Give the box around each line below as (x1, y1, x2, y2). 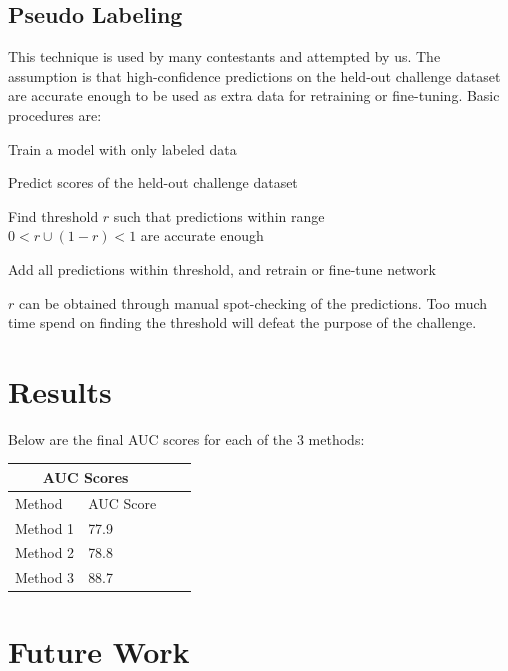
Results (8, 370, 112, 411)
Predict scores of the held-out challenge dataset (8, 172, 298, 193)
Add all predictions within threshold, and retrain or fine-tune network (8, 258, 436, 279)
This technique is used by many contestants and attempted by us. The (8, 46, 441, 67)
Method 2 (15, 542, 75, 563)
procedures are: (8, 104, 102, 125)
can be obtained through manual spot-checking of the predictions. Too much (18, 292, 488, 313)
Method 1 (15, 517, 75, 538)
